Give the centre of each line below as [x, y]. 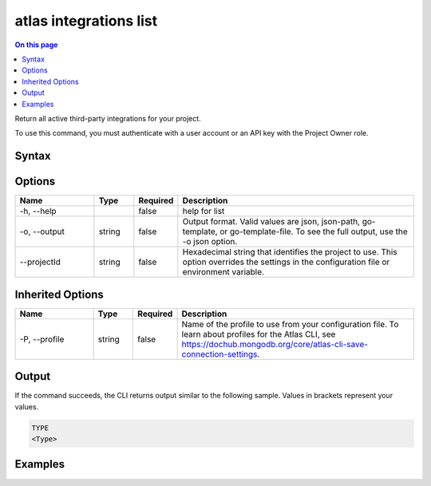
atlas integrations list [86, 21]
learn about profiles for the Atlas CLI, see [259, 334]
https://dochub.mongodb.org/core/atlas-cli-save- [275, 344]
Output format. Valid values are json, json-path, [271, 222]
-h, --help [38, 211]
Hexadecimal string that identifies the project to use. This [290, 252]
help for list [204, 211]
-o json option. [210, 242]
